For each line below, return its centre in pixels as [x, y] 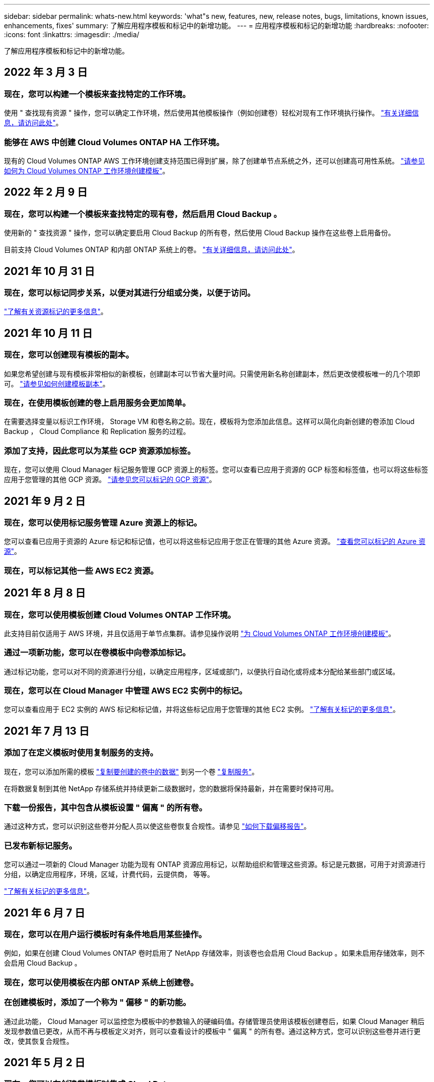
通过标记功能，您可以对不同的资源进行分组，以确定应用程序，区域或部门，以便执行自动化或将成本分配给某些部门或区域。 [202, 671]
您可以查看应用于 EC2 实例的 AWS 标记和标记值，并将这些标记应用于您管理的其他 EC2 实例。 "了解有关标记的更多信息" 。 [202, 709]
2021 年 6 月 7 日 [45, 913]
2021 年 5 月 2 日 [45, 1062]
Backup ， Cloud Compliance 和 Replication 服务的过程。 [97, 432]
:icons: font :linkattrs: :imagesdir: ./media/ [72, 34]
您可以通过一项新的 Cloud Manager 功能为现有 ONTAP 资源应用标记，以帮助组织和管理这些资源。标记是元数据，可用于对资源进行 [215, 865]
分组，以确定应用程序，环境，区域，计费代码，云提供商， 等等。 [109, 874]
